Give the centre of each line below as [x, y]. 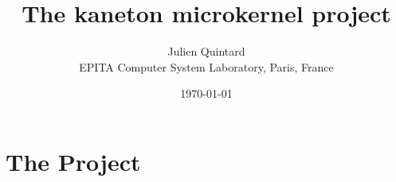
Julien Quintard [206, 51]
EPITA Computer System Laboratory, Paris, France [206, 66]
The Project [73, 161]
